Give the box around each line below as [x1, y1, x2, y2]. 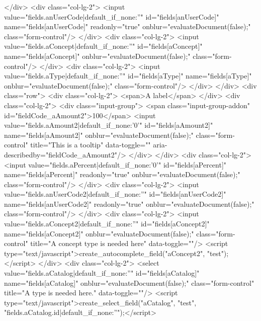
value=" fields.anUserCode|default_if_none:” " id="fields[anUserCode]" [4, 11, 219, 22]
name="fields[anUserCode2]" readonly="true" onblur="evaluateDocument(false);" [4, 198, 254, 209]
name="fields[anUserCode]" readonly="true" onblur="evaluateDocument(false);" [4, 21, 251, 32]
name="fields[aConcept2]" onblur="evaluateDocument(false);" [4, 228, 194, 238]
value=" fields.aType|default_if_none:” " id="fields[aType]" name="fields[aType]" [4, 70, 252, 81]
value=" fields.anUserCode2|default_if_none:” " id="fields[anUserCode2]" [4, 189, 226, 199]
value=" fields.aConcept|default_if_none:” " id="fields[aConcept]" [4, 41, 203, 51]
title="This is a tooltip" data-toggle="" [30, 139, 151, 150]
